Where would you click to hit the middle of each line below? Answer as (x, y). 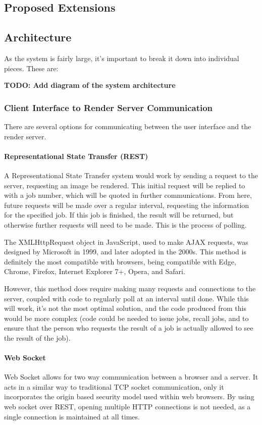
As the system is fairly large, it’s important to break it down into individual (122, 58)
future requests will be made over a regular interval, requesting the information (127, 205)
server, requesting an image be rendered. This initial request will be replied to (125, 185)
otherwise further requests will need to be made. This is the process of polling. (125, 224)
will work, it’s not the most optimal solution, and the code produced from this (125, 308)
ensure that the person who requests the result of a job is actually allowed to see (129, 328)
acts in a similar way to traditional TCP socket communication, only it (114, 386)
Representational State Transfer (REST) (76, 156)
